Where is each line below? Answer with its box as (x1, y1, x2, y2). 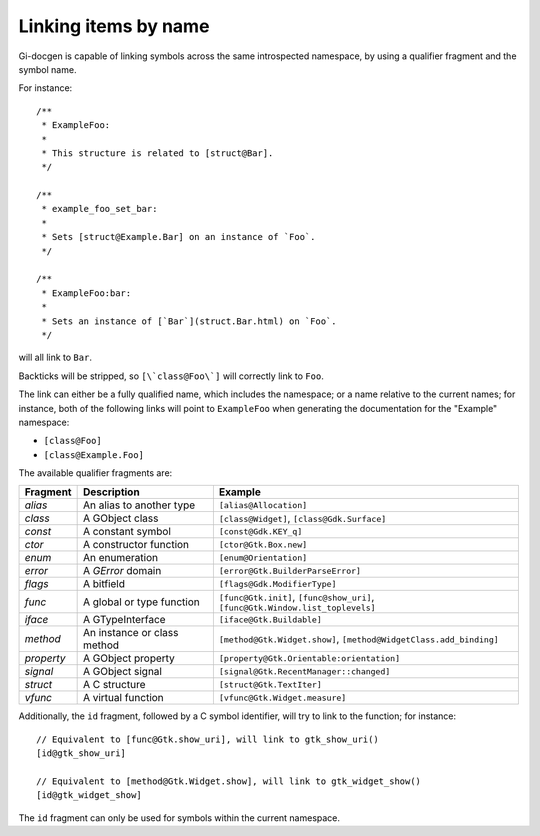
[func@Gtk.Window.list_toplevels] (218, 603, 376, 614)
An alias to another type (82, 498, 196, 512)
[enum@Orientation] (218, 552, 308, 563)
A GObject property (82, 651, 175, 665)
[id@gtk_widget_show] (36, 790, 142, 801)
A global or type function (82, 595, 200, 609)
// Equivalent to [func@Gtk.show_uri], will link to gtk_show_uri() (36, 733, 379, 745)
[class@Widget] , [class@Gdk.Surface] (218, 511, 387, 525)
